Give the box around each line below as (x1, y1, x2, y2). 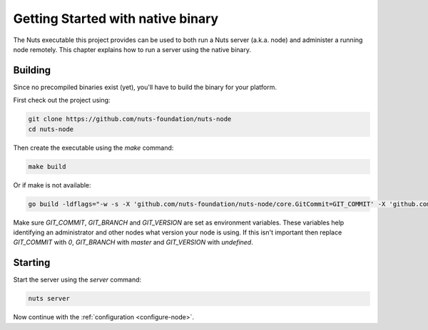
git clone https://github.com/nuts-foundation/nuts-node (28, 115, 232, 123)
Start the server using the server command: (13, 275, 142, 284)
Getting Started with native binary (13, 11, 219, 26)
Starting (13, 257, 51, 269)
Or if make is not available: (13, 180, 92, 189)
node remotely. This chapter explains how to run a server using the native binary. (13, 45, 251, 53)
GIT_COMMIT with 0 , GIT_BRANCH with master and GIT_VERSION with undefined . (13, 238, 253, 247)
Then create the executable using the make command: (13, 143, 174, 152)
